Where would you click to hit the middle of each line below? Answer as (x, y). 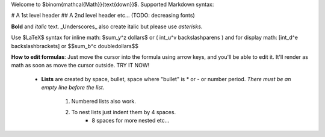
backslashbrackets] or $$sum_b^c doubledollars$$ (75, 46)
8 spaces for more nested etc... (131, 121)
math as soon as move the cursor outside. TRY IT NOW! (80, 65)
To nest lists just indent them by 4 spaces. (124, 112)
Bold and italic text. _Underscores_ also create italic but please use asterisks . (107, 26)
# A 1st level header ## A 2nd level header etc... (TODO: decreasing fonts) (103, 16)
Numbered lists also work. (104, 101)
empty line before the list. (73, 88)
